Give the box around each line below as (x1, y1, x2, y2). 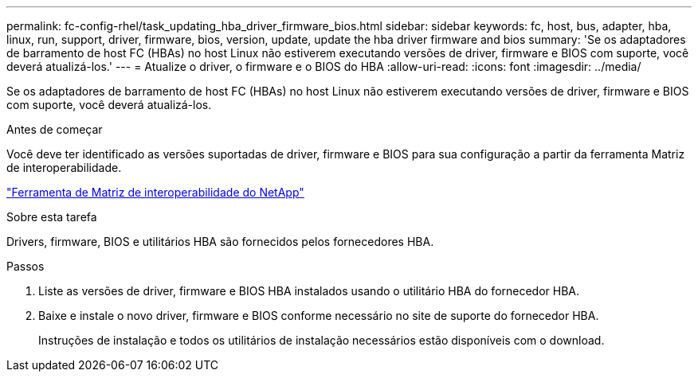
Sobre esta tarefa (6, 210, 97, 224)
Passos (6, 259, 45, 273)
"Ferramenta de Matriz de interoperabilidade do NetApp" (6, 185, 304, 199)
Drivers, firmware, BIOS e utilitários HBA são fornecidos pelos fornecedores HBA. (6, 235, 434, 248)
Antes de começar (6, 123, 103, 136)
